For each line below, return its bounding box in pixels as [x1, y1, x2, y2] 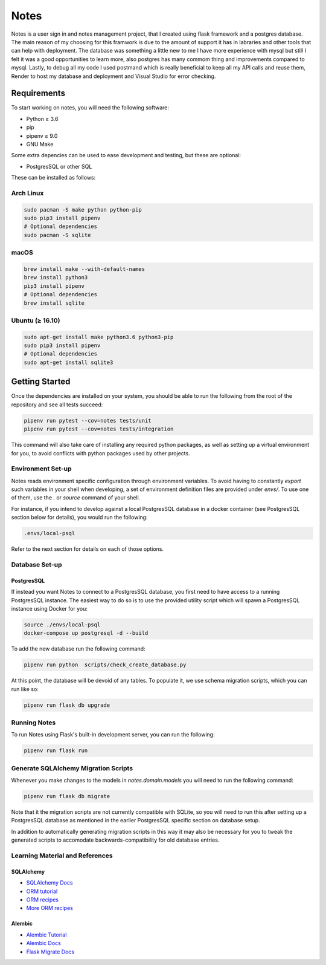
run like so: [11, 685, 39, 692]
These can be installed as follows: [11, 174, 96, 181]
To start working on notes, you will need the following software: [11, 104, 169, 111]
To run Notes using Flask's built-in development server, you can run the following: [11, 731, 215, 738]
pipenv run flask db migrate [24, 793, 110, 800]
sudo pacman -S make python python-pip [24, 206, 142, 213]
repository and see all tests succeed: [11, 401, 103, 408]
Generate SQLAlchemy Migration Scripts [11, 764, 133, 772]
